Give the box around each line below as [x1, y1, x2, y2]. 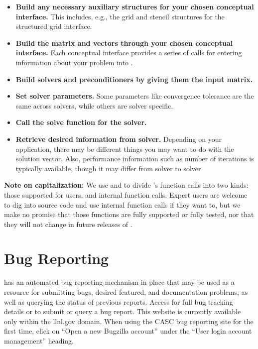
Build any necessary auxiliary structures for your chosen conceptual [15, 1, 254, 11]
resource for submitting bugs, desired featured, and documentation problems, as [4, 287, 248, 297]
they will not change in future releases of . [4, 219, 132, 229]
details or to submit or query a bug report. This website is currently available [4, 306, 241, 317]
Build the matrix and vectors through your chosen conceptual [15, 37, 233, 48]
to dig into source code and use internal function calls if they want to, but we [4, 199, 241, 210]
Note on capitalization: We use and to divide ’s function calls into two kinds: [4, 180, 249, 190]
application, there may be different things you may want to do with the [15, 143, 234, 154]
